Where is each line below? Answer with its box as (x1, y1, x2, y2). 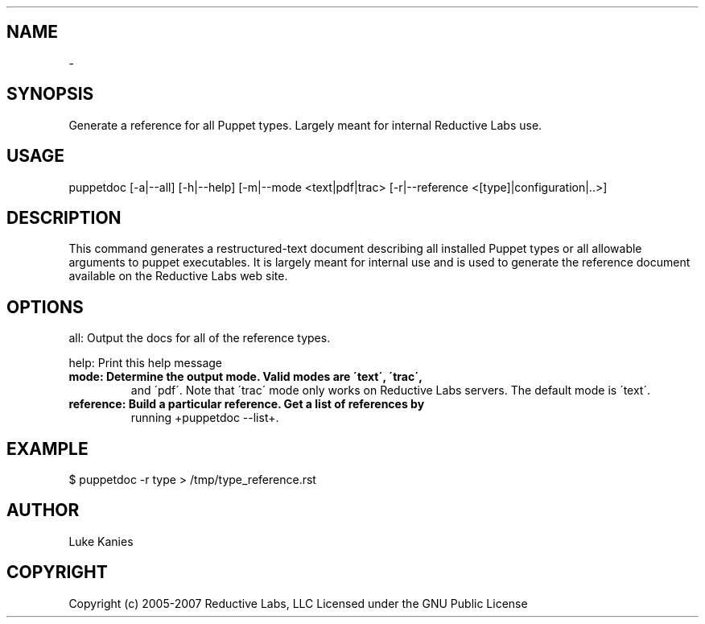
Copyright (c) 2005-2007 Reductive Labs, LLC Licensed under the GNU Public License (68, 596, 528, 610)
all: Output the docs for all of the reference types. (68, 331, 331, 345)
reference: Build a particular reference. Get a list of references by (68, 397, 425, 411)
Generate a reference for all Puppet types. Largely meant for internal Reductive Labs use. (68, 118, 542, 132)
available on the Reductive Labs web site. (68, 269, 288, 283)
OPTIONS (6, 296, 84, 317)
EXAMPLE (6, 438, 89, 459)
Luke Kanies (68, 534, 134, 548)
